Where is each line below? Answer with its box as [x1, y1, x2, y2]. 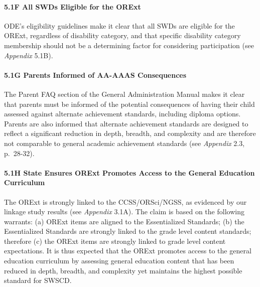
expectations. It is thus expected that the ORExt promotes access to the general [4, 245, 251, 256]
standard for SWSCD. [4, 275, 72, 285]
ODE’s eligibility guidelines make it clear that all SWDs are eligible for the [4, 20, 235, 31]
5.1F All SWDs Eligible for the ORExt [4, 1, 141, 12]
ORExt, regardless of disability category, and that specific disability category [4, 30, 241, 41]
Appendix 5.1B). [4, 50, 53, 60]
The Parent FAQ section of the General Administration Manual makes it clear [4, 88, 245, 99]
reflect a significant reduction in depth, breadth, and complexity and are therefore [4, 128, 256, 138]
